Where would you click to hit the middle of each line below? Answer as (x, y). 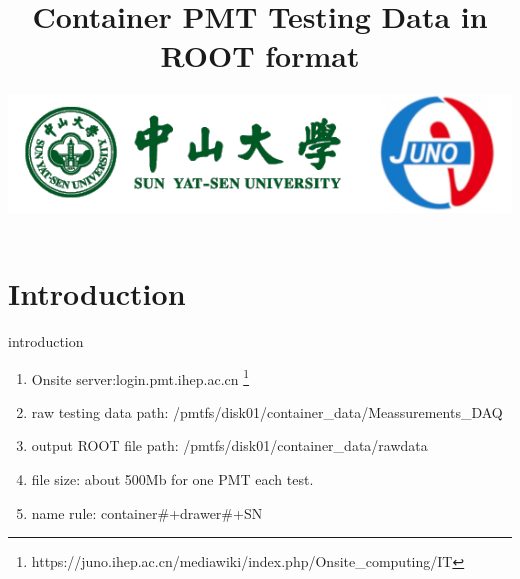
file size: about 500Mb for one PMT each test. (172, 479)
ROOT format (260, 55)
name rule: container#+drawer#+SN (147, 512)
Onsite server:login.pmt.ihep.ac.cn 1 (140, 377)
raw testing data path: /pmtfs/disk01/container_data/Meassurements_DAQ (267, 411)
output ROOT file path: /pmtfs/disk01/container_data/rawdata (229, 445)
